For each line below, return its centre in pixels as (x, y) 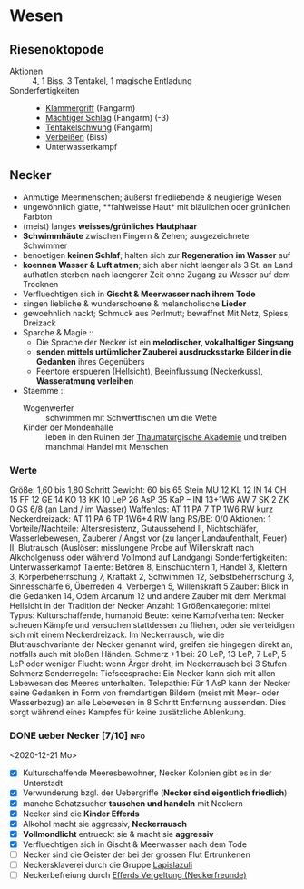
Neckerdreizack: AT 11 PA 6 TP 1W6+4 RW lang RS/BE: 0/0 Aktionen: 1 (141, 519)
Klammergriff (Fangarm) (90, 108)
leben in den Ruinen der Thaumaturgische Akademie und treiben (166, 436)
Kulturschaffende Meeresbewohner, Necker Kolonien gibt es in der (147, 773)
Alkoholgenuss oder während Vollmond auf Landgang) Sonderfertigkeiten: (148, 558)
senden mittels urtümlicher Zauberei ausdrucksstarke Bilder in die (164, 352)
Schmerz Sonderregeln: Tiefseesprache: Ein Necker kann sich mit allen (142, 674)
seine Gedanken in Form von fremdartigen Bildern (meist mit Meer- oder (144, 693)
